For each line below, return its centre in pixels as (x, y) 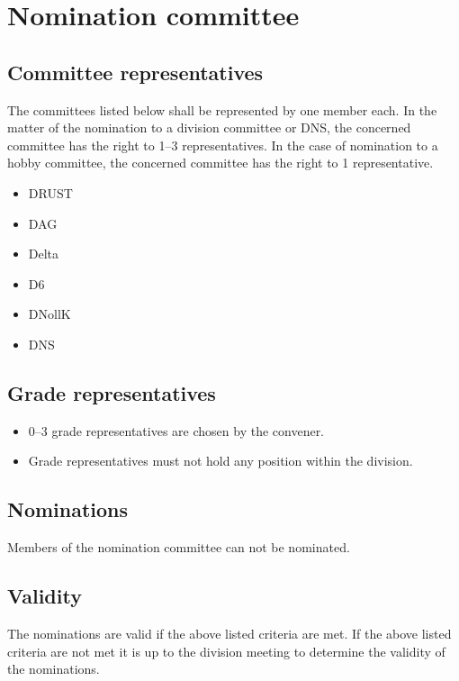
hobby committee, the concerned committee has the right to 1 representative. (220, 163)
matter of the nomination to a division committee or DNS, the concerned (209, 127)
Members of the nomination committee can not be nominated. (179, 547)
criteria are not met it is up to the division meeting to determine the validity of (226, 651)
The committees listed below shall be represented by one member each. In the (222, 109)
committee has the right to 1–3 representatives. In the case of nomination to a (223, 145)
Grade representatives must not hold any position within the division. (220, 461)
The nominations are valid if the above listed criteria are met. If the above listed (229, 633)
